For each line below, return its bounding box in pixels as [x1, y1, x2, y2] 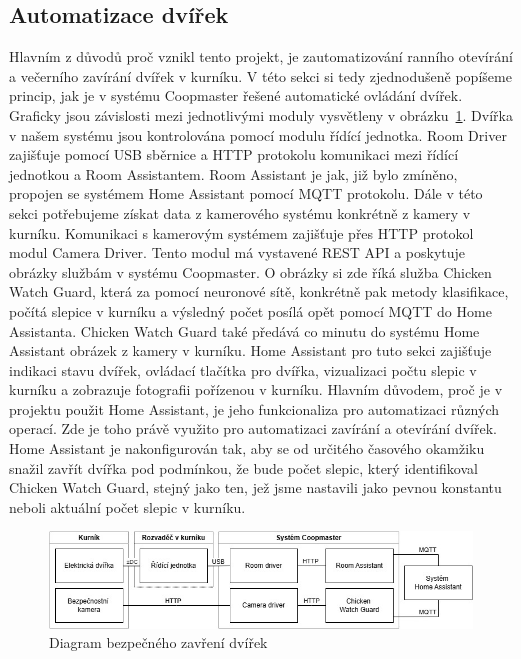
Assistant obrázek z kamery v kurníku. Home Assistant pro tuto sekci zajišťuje [9, 340, 492, 361]
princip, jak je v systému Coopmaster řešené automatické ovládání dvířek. [9, 85, 463, 106]
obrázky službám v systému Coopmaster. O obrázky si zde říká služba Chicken [9, 261, 492, 282]
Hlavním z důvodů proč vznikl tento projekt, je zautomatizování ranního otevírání [9, 46, 513, 67]
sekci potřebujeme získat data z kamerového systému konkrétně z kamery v [9, 202, 471, 223]
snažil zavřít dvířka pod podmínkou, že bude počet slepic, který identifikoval [9, 457, 478, 478]
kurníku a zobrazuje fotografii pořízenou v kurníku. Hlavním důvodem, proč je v [9, 379, 503, 400]
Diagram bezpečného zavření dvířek [49, 632, 268, 653]
